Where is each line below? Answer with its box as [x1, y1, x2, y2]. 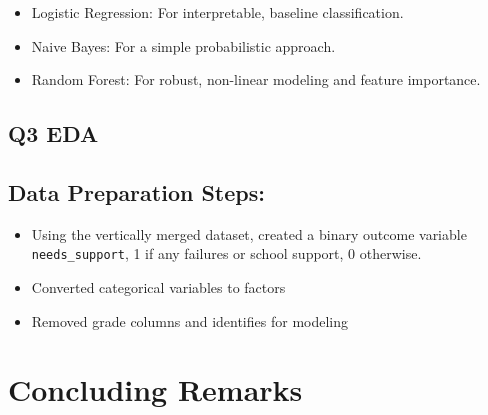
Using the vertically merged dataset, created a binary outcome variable [31, 223, 467, 244]
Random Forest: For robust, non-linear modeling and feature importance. [31, 69, 481, 90]
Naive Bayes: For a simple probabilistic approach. [31, 35, 336, 56]
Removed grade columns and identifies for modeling [31, 310, 348, 331]
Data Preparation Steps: [8, 176, 265, 207]
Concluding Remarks [8, 369, 303, 410]
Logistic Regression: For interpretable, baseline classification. [31, 2, 404, 22]
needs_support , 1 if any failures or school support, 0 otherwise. [31, 243, 422, 264]
